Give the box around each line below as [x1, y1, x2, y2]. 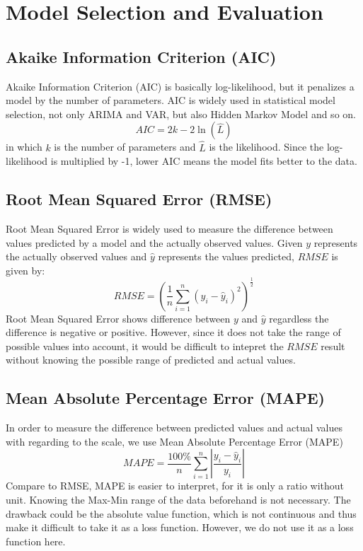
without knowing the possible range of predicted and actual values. [6, 352, 296, 367]
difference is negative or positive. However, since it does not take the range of [6, 325, 341, 340]
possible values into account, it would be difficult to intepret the [6, 338, 284, 353]
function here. [6, 533, 66, 548]
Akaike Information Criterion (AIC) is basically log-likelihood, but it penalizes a [6, 79, 355, 93]
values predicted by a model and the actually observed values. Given [6, 235, 303, 250]
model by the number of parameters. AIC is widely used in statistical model [6, 93, 335, 108]
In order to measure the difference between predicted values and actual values [6, 420, 342, 435]
